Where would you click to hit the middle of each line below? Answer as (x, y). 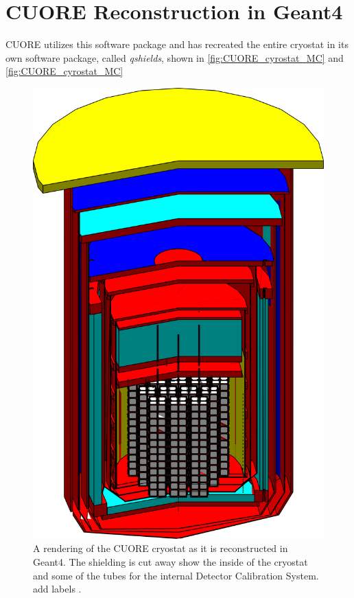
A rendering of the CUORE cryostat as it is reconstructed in (161, 548)
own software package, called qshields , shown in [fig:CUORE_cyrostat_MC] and (175, 57)
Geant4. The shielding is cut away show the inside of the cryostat (170, 561)
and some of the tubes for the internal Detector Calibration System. (176, 575)
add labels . (57, 589)
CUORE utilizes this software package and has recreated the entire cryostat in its (177, 44)
